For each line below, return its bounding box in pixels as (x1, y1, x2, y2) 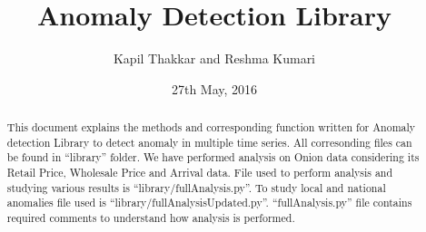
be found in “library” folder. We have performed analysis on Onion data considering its (6, 150, 420, 165)
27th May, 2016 (171, 79, 258, 98)
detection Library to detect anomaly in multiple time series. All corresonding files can (6, 134, 412, 150)
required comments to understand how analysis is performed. (6, 210, 295, 226)
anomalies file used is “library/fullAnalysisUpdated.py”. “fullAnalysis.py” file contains (6, 195, 412, 210)
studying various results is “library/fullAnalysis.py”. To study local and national (6, 179, 386, 195)
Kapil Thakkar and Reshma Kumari (113, 49, 316, 68)
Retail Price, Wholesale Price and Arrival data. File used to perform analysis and (6, 165, 393, 180)
